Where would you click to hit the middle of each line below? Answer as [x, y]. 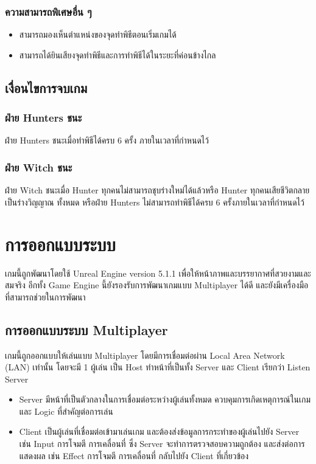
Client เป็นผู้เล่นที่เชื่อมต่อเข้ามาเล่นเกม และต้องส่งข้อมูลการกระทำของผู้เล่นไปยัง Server [159, 431]
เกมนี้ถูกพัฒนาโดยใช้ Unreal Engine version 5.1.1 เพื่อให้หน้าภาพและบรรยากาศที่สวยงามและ [158, 273]
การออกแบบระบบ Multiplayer [86, 329]
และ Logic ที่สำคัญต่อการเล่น [66, 411]
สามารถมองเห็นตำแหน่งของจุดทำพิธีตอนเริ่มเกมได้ [98, 34]
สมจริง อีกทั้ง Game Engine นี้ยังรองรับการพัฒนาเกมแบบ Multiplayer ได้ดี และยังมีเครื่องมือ [157, 285]
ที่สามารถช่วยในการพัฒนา [45, 296]
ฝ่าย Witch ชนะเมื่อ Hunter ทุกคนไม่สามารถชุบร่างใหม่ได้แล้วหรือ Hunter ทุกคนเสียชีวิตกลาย [157, 190]
